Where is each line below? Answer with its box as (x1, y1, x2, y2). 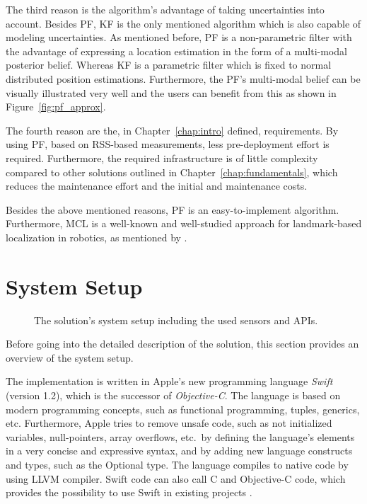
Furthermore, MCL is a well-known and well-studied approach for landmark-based (6, 216, 362, 231)
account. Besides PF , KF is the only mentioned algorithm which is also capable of (6, 16, 361, 30)
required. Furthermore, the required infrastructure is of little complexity (6, 150, 318, 165)
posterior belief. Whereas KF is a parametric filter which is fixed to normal (6, 57, 332, 72)
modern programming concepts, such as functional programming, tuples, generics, (6, 401, 360, 416)
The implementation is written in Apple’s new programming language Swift (6, 374, 333, 389)
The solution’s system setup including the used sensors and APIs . (34, 312, 318, 327)
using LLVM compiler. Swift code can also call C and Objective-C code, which (6, 471, 346, 486)
